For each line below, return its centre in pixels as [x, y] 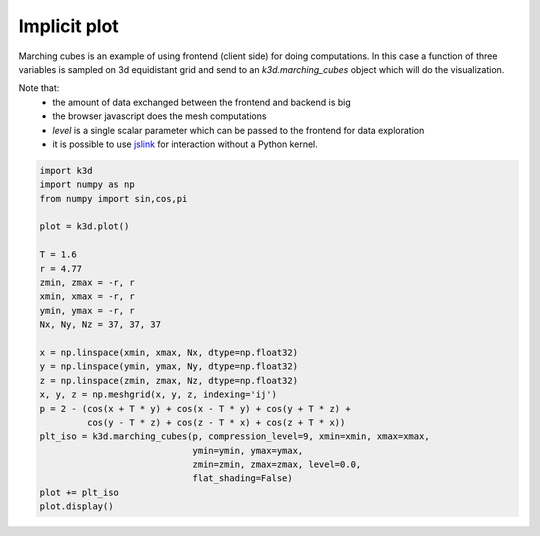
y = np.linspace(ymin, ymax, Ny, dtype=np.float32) [169, 366]
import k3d [66, 170]
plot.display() [76, 506]
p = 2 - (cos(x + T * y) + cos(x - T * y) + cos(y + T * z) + [195, 408]
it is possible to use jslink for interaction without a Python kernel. [185, 144]
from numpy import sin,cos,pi [113, 198]
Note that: [39, 88]
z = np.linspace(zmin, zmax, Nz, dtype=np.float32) [169, 380]
